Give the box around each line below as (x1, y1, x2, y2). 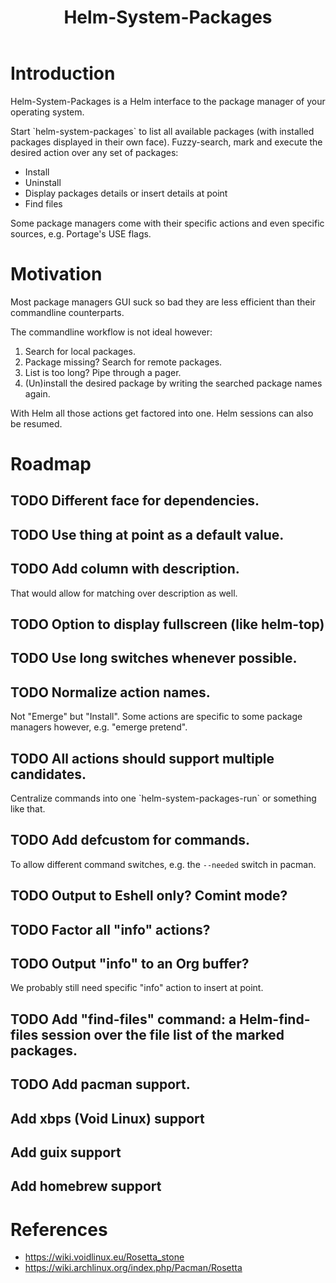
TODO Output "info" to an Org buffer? (10, 956, 250, 973)
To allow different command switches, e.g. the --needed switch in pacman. (10, 858, 317, 870)
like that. (10, 803, 46, 815)
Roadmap (10, 453, 92, 476)
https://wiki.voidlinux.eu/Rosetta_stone (24, 1251, 185, 1263)
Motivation (10, 263, 103, 286)
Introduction (10, 62, 116, 85)
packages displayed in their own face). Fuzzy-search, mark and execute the (10, 136, 323, 148)
